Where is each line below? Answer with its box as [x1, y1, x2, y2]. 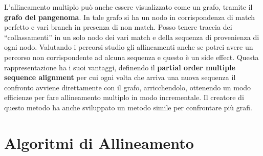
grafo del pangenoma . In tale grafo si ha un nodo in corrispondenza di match [4, 11, 255, 22]
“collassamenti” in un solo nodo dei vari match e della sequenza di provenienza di [4, 31, 259, 42]
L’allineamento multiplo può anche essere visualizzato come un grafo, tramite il [4, 2, 253, 12]
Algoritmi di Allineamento [4, 132, 194, 153]
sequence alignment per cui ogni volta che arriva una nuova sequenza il [4, 72, 236, 83]
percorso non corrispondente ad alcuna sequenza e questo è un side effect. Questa [4, 51, 259, 62]
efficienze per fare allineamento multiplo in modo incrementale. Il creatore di [4, 92, 244, 103]
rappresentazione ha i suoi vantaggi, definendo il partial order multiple [4, 62, 235, 72]
